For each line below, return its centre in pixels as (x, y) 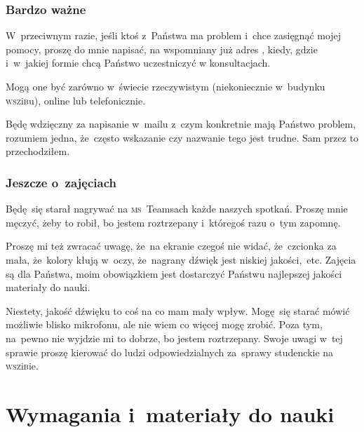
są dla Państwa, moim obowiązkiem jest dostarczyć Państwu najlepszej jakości (174, 273)
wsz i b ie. (22, 366)
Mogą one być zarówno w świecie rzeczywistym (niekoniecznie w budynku (166, 86)
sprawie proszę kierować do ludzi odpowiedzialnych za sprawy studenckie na (170, 352)
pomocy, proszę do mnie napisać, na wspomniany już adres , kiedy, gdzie (162, 49)
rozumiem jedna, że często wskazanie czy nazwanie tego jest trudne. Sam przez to (182, 137)
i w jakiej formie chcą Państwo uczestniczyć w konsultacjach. (138, 63)
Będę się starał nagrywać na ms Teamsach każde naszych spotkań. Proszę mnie (177, 209)
